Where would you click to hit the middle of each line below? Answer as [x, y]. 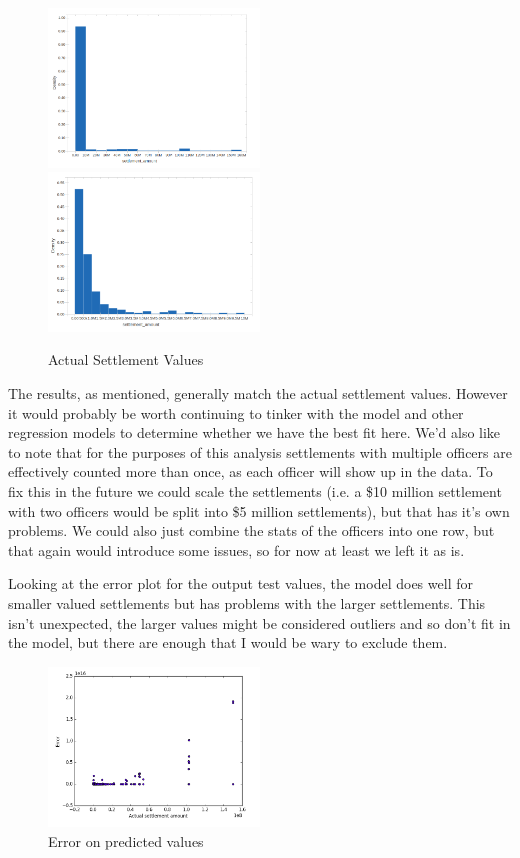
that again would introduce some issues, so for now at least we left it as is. [236, 549]
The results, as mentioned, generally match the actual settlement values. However [258, 393]
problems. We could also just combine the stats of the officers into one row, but [251, 530]
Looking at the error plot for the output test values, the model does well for [240, 583]
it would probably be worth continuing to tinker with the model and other [236, 412]
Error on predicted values [126, 840]
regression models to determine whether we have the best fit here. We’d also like [254, 432]
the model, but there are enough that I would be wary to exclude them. [228, 642]
